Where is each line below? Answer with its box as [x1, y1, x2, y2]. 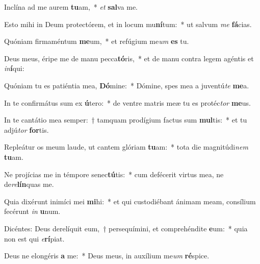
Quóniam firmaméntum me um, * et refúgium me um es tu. [4, 36, 189, 46]
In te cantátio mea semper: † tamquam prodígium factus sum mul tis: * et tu [4, 114, 247, 125]
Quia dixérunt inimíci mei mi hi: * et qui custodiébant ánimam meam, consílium [4, 196, 256, 206]
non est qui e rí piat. [4, 233, 65, 244]
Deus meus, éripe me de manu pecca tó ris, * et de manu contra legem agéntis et [4, 53, 254, 63]
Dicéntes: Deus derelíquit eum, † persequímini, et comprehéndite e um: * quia [4, 223, 248, 233]
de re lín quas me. [4, 179, 54, 189]
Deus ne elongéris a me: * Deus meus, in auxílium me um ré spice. [4, 250, 210, 261]
